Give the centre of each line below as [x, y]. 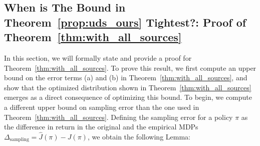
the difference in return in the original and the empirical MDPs [101, 127]
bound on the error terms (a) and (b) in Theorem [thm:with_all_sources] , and [126, 78]
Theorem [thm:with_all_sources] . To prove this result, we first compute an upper [130, 67]
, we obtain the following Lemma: [139, 136]
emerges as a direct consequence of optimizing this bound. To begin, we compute [128, 97]
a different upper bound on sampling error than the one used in [102, 107]
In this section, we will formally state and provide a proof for [98, 57]
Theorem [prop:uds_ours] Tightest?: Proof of [125, 22]
